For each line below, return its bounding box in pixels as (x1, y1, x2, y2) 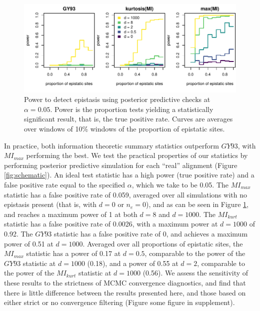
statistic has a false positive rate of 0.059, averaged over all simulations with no (4, 189, 247, 199)
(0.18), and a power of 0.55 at (87, 257, 178, 268)
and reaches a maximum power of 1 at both (4, 208, 137, 219)
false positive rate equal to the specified (4, 179, 125, 189)
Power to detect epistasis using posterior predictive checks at (24, 94, 210, 104)
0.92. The (4, 228, 33, 238)
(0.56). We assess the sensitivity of (142, 267, 248, 278)
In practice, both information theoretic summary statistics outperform (4, 140, 219, 150)
